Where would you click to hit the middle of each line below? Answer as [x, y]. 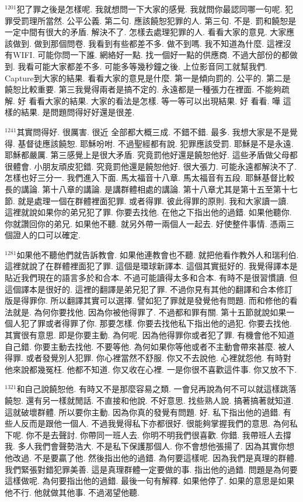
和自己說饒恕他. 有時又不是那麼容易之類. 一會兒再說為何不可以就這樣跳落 [156, 389]
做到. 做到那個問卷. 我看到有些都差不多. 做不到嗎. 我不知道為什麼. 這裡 [148, 43]
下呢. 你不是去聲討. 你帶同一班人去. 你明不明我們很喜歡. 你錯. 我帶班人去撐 [148, 434]
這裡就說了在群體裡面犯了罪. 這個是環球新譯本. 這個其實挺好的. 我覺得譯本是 [151, 266]
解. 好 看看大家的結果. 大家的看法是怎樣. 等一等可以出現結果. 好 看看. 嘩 [143, 100]
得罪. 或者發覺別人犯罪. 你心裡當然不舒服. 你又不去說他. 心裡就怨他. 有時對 [148, 358]
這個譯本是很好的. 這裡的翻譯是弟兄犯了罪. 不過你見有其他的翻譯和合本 [141, 289]
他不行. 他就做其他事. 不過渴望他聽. [72, 492]
